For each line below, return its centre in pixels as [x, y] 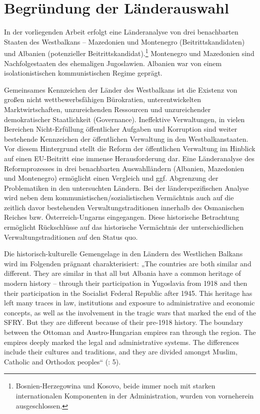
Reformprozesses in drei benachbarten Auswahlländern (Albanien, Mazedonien [124, 168]
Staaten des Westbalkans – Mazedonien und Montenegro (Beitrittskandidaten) [124, 41]
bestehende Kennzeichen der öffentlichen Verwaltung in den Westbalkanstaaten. [126, 138]
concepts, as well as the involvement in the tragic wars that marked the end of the [130, 312]
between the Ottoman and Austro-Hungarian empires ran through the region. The [130, 332]
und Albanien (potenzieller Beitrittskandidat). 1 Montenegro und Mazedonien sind [129, 52]
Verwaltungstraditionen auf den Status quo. [71, 237]
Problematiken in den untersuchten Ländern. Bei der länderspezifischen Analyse [126, 187]
